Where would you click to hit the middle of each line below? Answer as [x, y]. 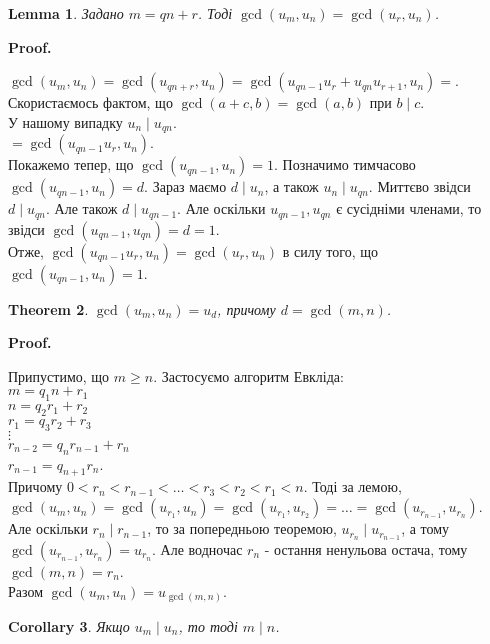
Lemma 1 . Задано [66, 13]
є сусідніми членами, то [409, 208]
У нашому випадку [65, 121]
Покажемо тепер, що [71, 164]
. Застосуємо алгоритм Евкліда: [248, 375]
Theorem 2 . [48, 308]
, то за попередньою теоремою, [242, 528]
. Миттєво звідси [419, 186]
